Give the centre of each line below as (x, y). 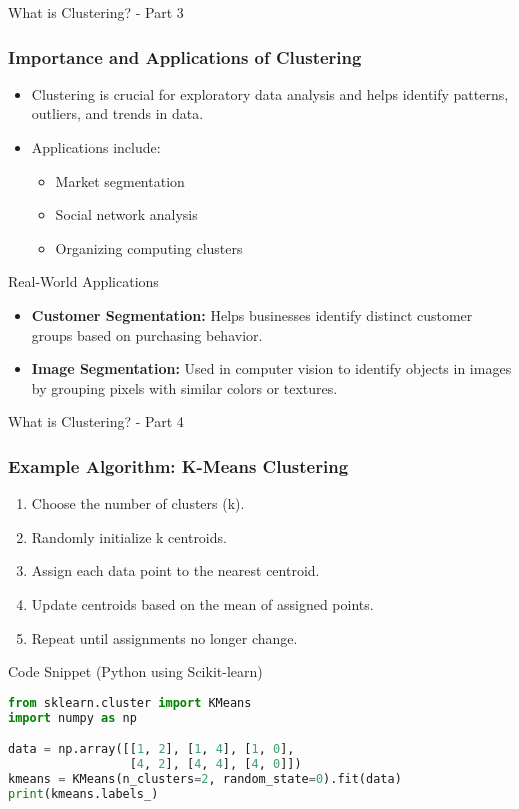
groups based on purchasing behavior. (147, 334)
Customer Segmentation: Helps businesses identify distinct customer (252, 314)
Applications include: (96, 147)
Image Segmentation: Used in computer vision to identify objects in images (271, 368)
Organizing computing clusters (149, 247)
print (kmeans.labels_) (83, 793)
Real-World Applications (83, 281)
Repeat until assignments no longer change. (164, 637)
